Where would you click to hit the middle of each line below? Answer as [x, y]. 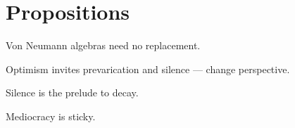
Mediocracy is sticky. [51, 116]
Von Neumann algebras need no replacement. [103, 45]
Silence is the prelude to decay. [72, 92]
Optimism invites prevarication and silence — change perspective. [148, 69]
